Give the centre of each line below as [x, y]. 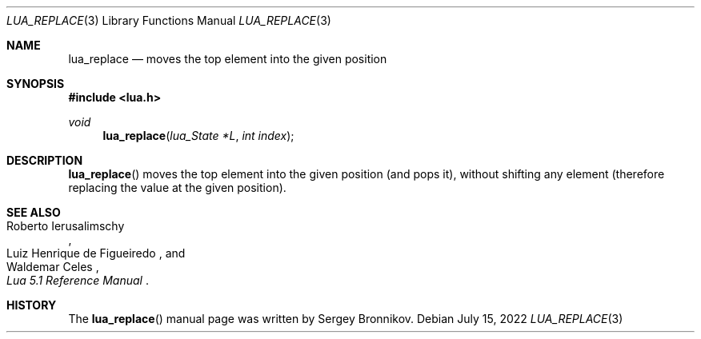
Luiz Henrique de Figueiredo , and [96, 253]
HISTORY [32, 305]
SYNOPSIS [36, 84]
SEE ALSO [34, 212]
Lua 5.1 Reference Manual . [78, 280]
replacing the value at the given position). [177, 187]
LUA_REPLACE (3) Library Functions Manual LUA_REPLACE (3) [169, 20]
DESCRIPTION [45, 160]
